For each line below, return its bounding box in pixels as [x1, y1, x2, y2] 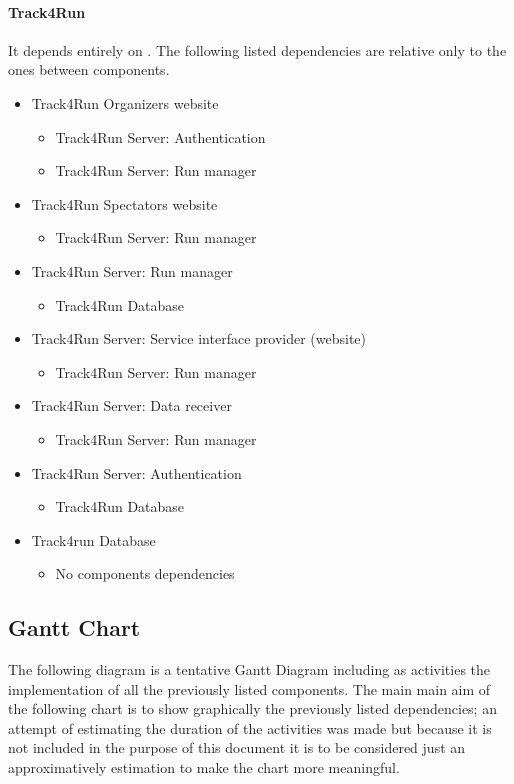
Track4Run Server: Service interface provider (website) [31, 328, 367, 349]
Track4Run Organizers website [31, 92, 219, 113]
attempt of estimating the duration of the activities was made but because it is [8, 717, 492, 738]
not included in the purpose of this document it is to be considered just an [8, 737, 466, 758]
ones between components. [8, 59, 170, 80]
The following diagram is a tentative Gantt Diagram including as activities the [8, 659, 491, 680]
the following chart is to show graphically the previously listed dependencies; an [8, 698, 497, 719]
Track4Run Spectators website [31, 193, 218, 214]
